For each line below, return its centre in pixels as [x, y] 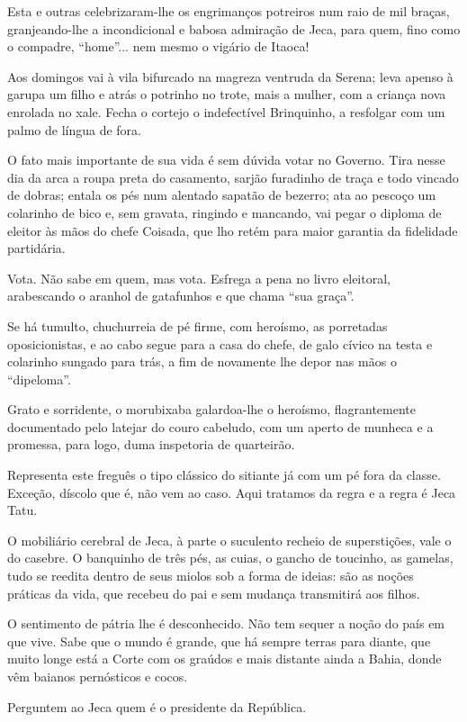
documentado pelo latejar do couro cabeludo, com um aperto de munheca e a [220, 426]
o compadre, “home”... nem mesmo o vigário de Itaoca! [158, 46]
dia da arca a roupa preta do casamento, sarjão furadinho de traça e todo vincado [233, 177]
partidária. [36, 248]
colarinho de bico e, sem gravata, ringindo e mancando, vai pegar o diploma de [225, 212]
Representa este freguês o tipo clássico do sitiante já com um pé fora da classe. [224, 475]
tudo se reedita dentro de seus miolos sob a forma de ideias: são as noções [211, 576]
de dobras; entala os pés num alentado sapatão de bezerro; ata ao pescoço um [222, 195]
